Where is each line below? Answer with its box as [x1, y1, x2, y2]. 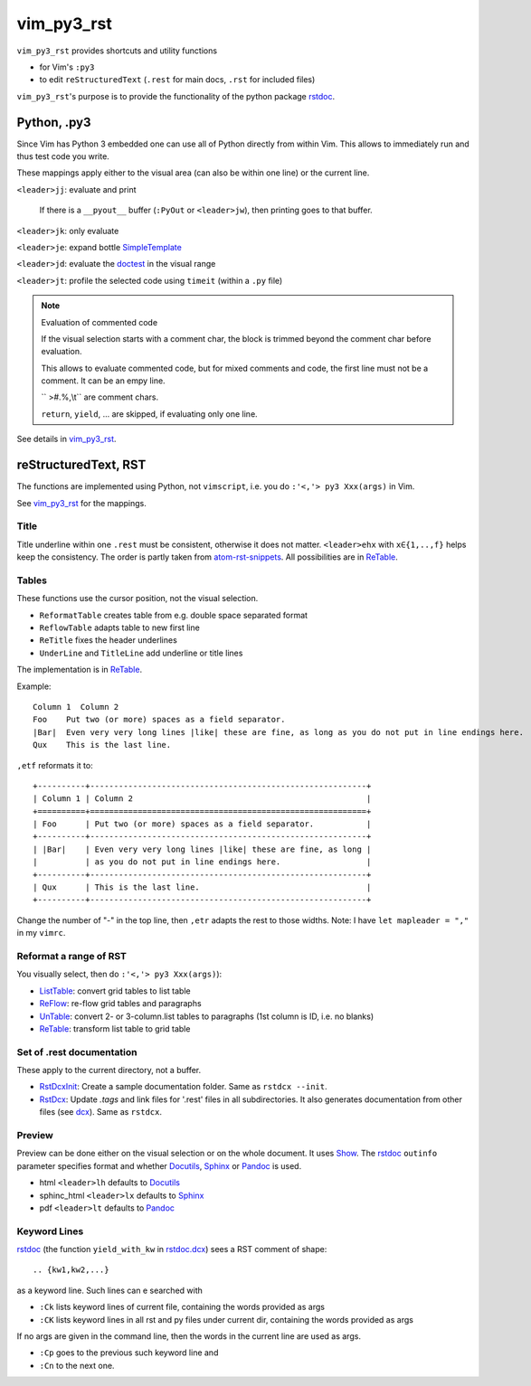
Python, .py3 [16, 114, 91, 130]
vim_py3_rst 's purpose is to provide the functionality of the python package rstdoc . [16, 90, 336, 101]
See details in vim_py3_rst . [16, 434, 117, 445]
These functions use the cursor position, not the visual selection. [16, 593, 259, 604]
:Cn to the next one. [39, 1360, 115, 1371]
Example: [16, 681, 52, 692]
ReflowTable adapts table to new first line [39, 622, 201, 633]
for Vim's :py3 [39, 61, 95, 72]
